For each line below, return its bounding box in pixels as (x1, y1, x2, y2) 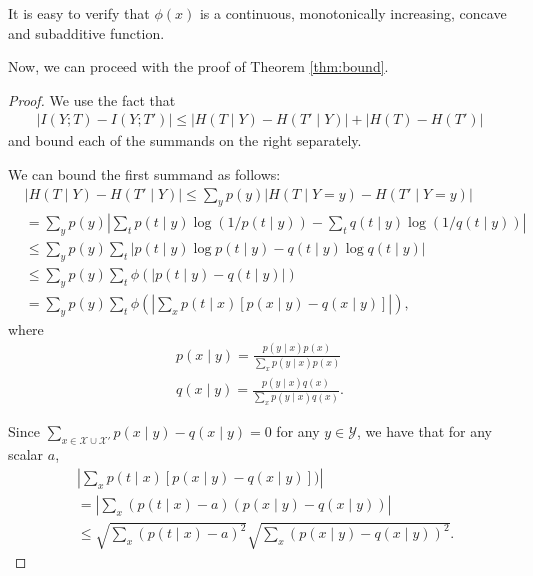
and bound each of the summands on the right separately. (8, 130, 362, 151)
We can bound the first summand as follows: (8, 164, 281, 184)
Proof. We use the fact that (8, 89, 176, 110)
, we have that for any (357, 421, 492, 442)
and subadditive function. (8, 22, 165, 43)
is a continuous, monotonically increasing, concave (199, 3, 507, 23)
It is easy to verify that (8, 3, 150, 23)
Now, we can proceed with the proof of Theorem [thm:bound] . (8, 56, 389, 77)
